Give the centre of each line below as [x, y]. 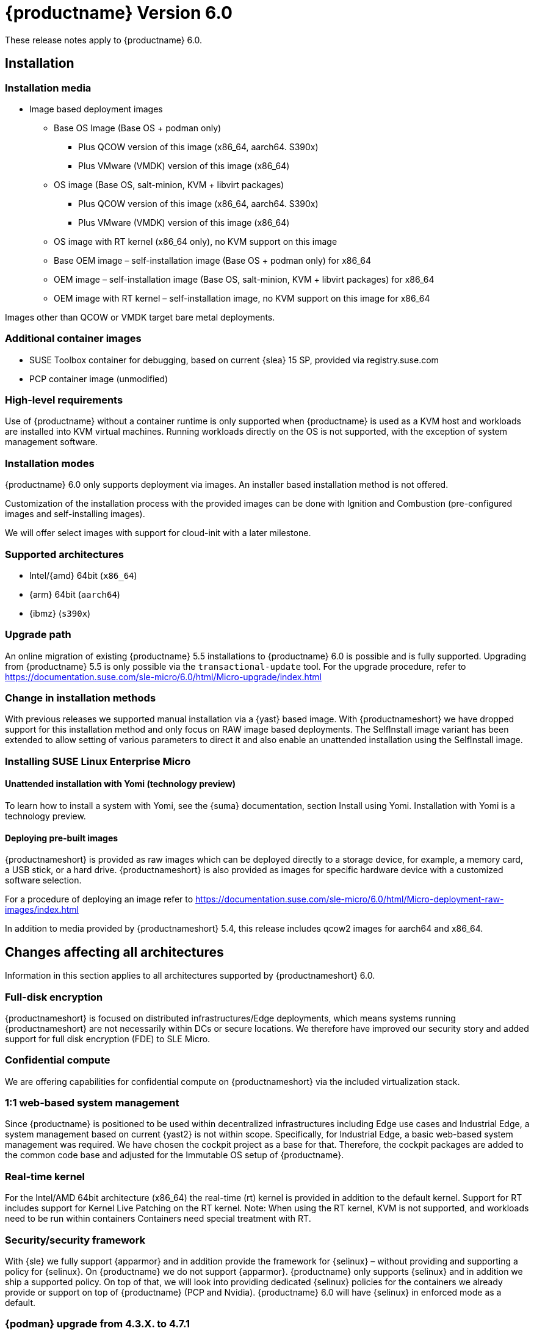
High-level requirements [64, 400]
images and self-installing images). [75, 514]
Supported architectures [64, 554]
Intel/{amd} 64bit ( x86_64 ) [83, 575]
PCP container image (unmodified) [99, 379]
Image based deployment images [96, 109]
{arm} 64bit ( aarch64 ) [75, 594]
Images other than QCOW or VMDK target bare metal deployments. [140, 317]
